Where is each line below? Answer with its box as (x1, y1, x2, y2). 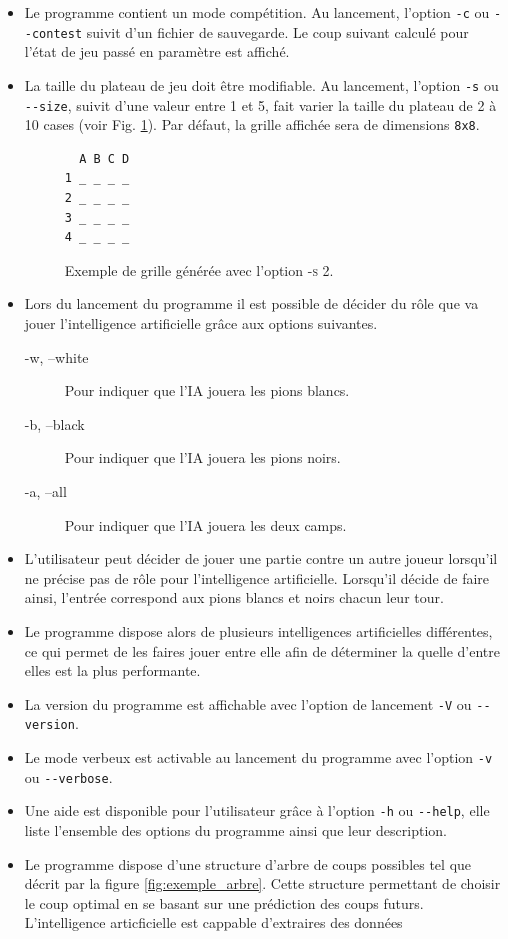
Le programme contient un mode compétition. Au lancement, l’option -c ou (24, 2, 490, 22)
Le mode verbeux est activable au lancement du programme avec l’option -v (24, 747, 493, 768)
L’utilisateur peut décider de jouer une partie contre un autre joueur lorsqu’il (24, 548, 498, 569)
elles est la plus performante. (24, 660, 201, 681)
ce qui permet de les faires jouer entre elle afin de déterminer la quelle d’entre (24, 640, 501, 661)
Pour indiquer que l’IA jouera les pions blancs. (64, 380, 350, 401)
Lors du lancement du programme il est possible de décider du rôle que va (24, 293, 479, 314)
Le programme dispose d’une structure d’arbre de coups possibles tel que (24, 853, 472, 874)
